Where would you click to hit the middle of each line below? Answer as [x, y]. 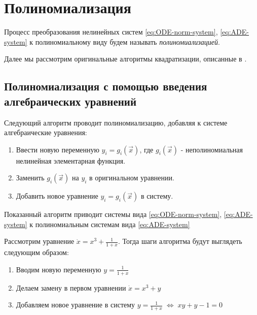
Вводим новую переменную [59, 269]
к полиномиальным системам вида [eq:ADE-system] [110, 224]
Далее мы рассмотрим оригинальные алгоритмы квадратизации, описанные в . [125, 59]
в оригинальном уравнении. [132, 178]
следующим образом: [36, 252]
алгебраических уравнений [70, 101]
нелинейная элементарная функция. [71, 160]
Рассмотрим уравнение [39, 241]
